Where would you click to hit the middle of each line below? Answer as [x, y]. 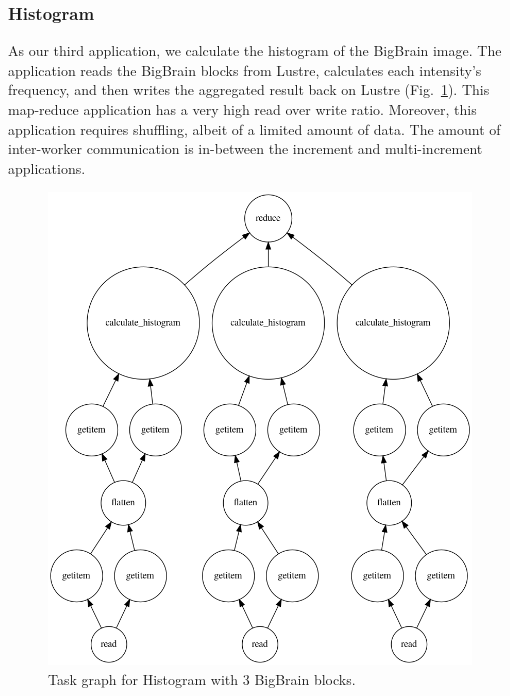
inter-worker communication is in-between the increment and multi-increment [245, 148]
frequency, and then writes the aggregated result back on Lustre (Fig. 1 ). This [249, 89]
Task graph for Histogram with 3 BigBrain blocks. [202, 678]
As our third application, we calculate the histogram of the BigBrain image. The [255, 50]
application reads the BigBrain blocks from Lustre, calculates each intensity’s [245, 69]
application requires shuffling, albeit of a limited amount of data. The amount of [254, 128]
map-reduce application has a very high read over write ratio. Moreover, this [242, 109]
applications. [47, 167]
